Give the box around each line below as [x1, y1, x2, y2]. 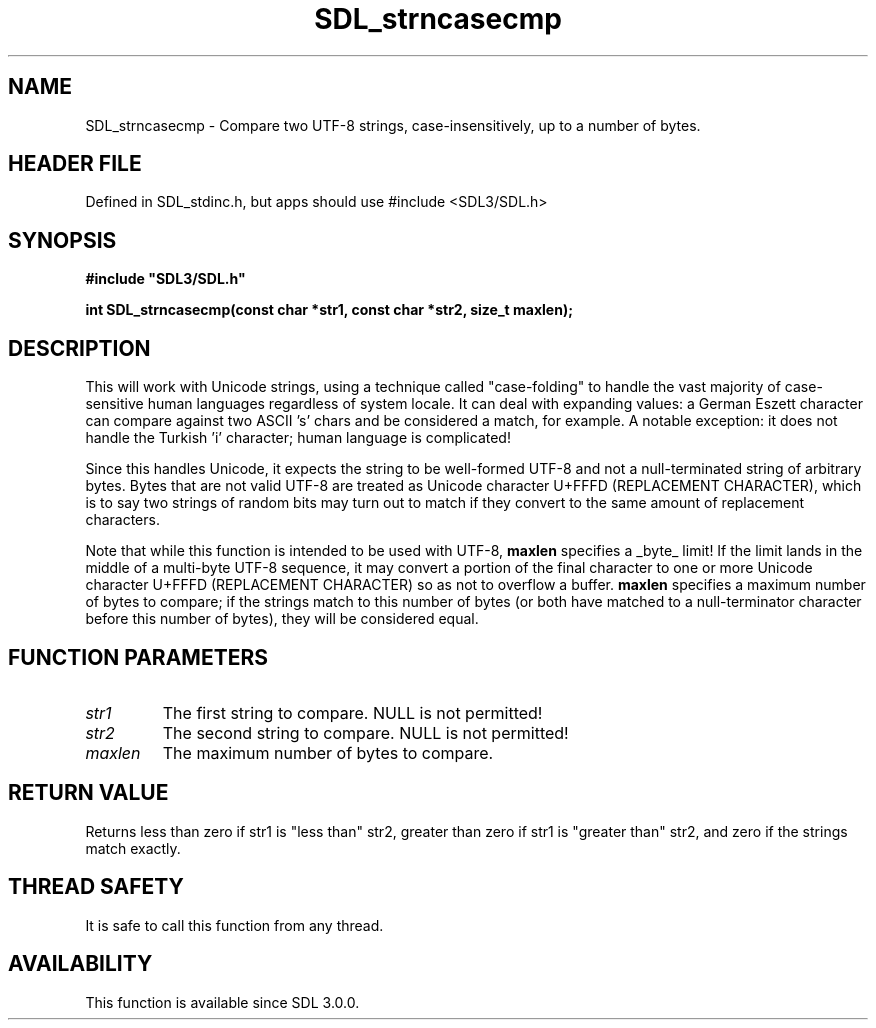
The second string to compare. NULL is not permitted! [162, 722, 569, 743]
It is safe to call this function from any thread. [85, 916, 384, 934]
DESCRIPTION [8, 335, 151, 361]
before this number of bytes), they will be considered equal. [85, 610, 479, 628]
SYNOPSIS [8, 227, 117, 253]
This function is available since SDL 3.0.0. [85, 993, 360, 1011]
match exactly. [85, 839, 181, 857]
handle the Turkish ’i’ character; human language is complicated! [85, 429, 511, 447]
